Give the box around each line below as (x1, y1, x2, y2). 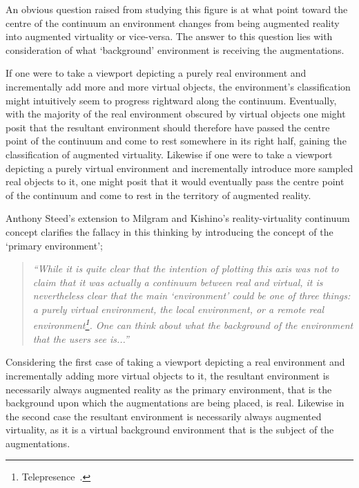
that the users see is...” (32, 331, 129, 346)
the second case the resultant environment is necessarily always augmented (6, 409, 322, 423)
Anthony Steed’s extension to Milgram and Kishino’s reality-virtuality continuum (6, 211, 350, 225)
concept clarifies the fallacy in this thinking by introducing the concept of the (6, 224, 333, 238)
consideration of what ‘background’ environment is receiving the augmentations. (6, 42, 345, 57)
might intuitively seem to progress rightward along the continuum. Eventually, (6, 93, 337, 107)
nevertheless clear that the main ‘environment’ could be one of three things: (32, 288, 351, 303)
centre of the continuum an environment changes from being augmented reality (6, 15, 340, 30)
